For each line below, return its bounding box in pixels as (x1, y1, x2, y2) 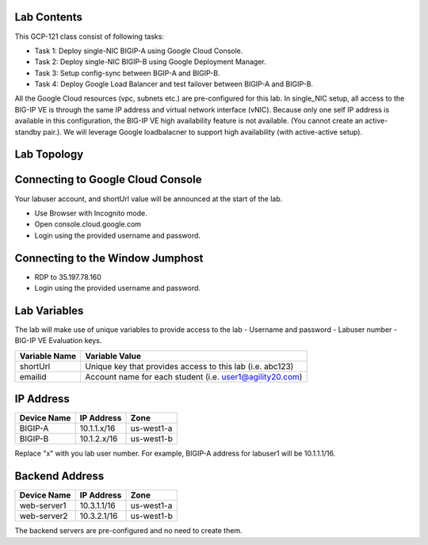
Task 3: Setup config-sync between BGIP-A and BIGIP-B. (34, 68, 220, 78)
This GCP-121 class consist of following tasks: (14, 32, 164, 41)
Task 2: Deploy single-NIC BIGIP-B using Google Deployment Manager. (34, 57, 267, 67)
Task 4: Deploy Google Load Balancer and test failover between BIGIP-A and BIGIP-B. (34, 79, 313, 89)
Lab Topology (14, 147, 84, 162)
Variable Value (85, 350, 142, 361)
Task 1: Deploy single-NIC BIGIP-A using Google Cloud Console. (34, 46, 243, 55)
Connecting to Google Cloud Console (14, 173, 202, 186)
